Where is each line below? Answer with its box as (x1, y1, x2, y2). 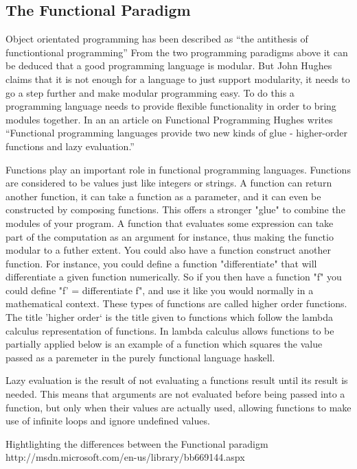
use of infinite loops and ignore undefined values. (5, 413, 210, 428)
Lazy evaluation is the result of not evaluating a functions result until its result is (5, 373, 348, 387)
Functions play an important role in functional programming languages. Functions (5, 162, 351, 176)
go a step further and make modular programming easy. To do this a (5, 85, 295, 99)
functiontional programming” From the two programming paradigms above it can (5, 45, 348, 59)
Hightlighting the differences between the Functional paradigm (5, 436, 268, 450)
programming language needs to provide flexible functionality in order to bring (5, 99, 336, 113)
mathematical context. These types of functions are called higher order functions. (5, 296, 347, 311)
